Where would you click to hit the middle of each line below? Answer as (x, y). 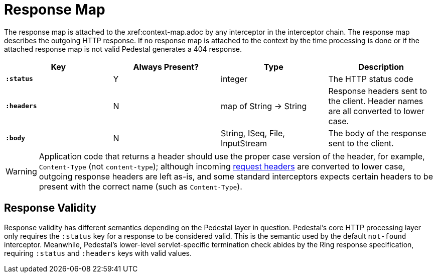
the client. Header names (376, 101)
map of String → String (264, 106)
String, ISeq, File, (253, 133)
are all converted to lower (376, 111)
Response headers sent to (378, 91)
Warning (21, 171)
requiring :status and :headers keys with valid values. (98, 253)
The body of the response (377, 133)
